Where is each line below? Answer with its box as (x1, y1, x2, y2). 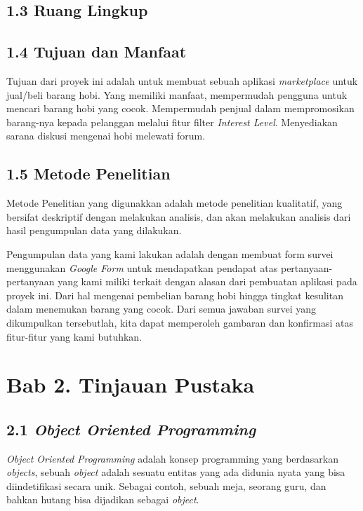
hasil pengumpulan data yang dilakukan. (6, 223, 182, 238)
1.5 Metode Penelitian (6, 163, 171, 184)
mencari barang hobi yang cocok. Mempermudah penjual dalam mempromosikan (6, 101, 355, 116)
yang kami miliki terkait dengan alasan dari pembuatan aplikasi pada (58, 274, 357, 289)
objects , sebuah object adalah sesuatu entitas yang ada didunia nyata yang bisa (6, 465, 345, 479)
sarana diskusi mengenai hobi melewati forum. (6, 128, 206, 143)
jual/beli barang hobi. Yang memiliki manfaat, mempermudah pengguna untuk (6, 87, 348, 102)
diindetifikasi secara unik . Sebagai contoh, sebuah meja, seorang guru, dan (6, 478, 326, 493)
